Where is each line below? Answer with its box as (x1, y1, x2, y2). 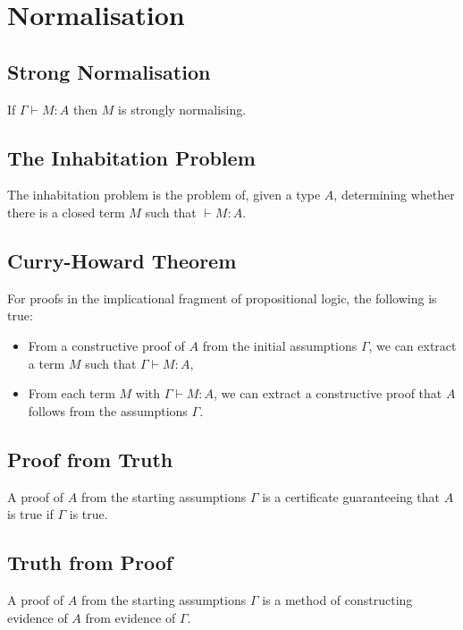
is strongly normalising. (118, 99, 247, 118)
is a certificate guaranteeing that (262, 487, 441, 506)
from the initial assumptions (202, 336, 358, 354)
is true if (7, 505, 54, 524)
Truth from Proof (7, 549, 173, 576)
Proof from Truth (7, 445, 173, 472)
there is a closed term (7, 202, 125, 221)
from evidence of (85, 608, 176, 626)
